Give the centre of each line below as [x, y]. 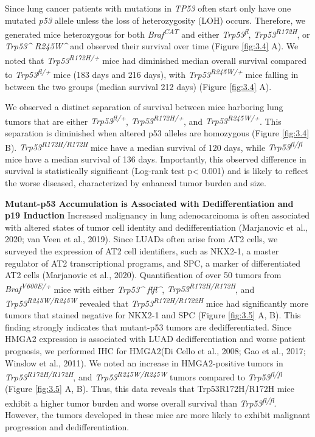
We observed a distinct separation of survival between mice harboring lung [144, 107]
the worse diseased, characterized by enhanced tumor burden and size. [136, 183]
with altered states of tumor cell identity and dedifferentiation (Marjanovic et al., [157, 227]
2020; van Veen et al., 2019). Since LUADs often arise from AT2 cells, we [141, 239]
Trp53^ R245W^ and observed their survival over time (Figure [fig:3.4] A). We [152, 46]
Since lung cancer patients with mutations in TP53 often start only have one [148, 8]
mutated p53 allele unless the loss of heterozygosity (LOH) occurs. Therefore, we [155, 20]
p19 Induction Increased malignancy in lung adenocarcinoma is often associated [157, 215]
